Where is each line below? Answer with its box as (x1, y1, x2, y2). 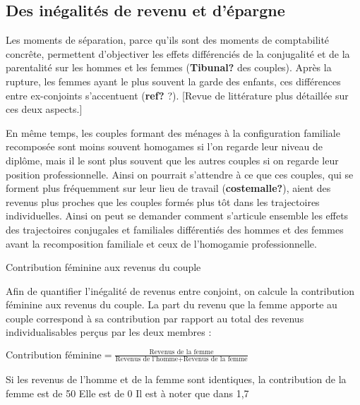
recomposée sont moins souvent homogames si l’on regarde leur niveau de (6, 139, 323, 154)
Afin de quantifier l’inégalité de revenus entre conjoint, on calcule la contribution (6, 283, 355, 298)
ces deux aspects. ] (6, 102, 83, 116)
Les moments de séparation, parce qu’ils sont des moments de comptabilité (6, 32, 330, 47)
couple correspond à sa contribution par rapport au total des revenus (6, 310, 304, 325)
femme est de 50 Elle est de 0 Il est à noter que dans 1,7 (6, 386, 249, 401)
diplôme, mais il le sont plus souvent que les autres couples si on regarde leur (6, 152, 339, 167)
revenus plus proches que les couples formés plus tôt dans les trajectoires (6, 194, 320, 209)
